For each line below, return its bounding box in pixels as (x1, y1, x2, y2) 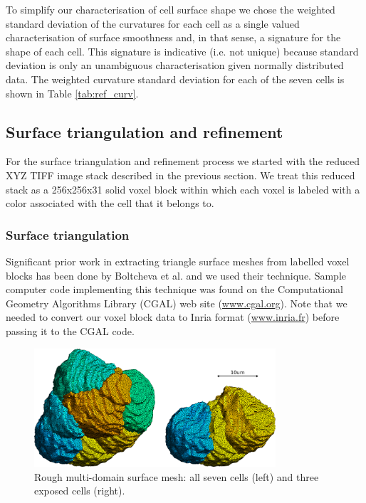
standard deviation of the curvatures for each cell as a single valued (6, 16, 300, 31)
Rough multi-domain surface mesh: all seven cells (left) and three (34, 469, 319, 484)
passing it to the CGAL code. (6, 323, 135, 338)
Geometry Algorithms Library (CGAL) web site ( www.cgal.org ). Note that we (6, 295, 347, 310)
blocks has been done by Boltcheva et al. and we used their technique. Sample (6, 268, 346, 282)
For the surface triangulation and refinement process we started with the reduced (6, 154, 360, 169)
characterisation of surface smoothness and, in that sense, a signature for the (6, 30, 341, 45)
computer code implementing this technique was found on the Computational (6, 282, 343, 297)
